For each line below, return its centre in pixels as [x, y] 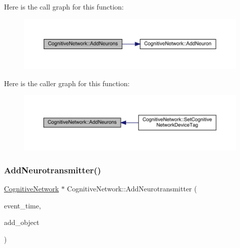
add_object [22, 222]
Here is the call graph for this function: [64, 7]
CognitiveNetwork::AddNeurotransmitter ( [132, 189]
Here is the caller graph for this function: [67, 83]
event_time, [22, 205]
